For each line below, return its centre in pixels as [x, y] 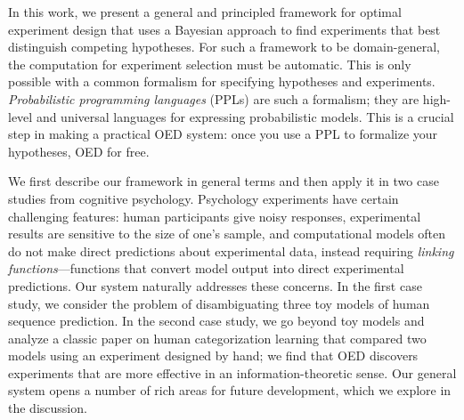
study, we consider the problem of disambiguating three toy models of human [219, 303]
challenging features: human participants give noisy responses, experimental [215, 216]
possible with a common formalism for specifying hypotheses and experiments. [222, 81]
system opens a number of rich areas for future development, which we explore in [230, 390]
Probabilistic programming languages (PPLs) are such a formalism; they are [214, 98]
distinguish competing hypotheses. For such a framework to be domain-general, [224, 47]
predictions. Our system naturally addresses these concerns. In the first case [215, 285]
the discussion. [48, 408]
